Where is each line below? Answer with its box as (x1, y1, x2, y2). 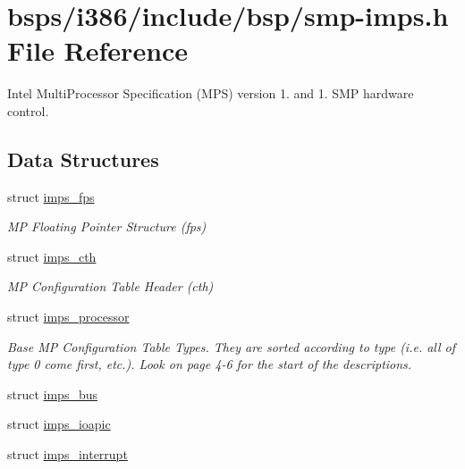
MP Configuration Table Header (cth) (7, 277, 214, 296)
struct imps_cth (7, 247, 97, 265)
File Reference (7, 32, 189, 69)
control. (7, 101, 49, 120)
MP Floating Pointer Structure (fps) (7, 217, 207, 236)
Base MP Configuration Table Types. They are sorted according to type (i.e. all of (7, 337, 456, 356)
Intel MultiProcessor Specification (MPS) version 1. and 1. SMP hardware (7, 84, 414, 103)
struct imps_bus (7, 384, 98, 403)
